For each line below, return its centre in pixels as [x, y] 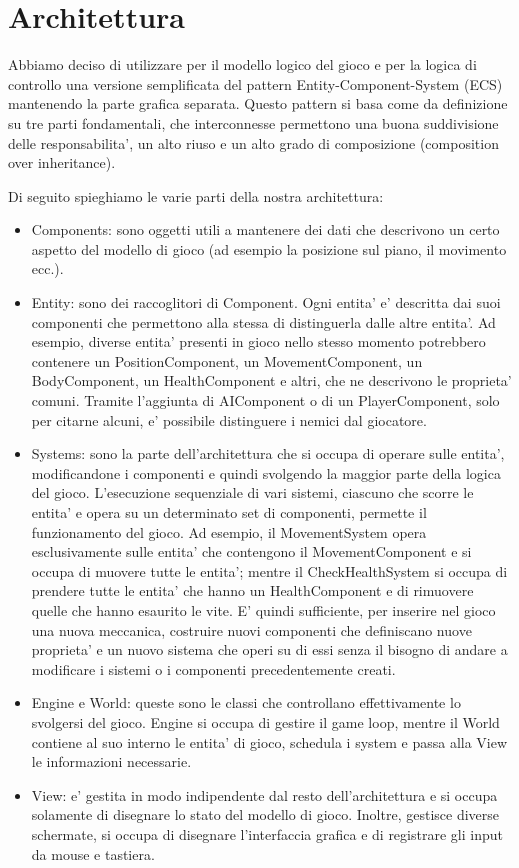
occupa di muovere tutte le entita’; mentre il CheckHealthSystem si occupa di [269, 570]
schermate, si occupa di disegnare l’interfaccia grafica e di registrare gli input [267, 833]
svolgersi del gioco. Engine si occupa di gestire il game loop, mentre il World [265, 721]
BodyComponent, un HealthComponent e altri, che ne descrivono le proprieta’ [271, 380]
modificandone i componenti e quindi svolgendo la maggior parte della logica [266, 472]
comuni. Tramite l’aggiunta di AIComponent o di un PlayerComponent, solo [265, 400]
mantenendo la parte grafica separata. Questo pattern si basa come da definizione [258, 103]
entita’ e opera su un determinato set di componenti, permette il [229, 512]
